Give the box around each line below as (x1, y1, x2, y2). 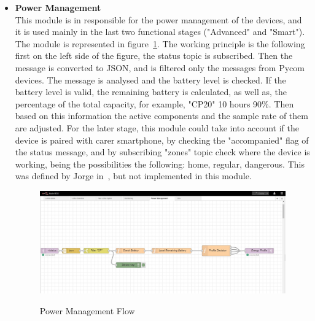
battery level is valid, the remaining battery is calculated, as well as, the (15, 85, 287, 98)
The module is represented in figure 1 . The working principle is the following (15, 37, 305, 50)
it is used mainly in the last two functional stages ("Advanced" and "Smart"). (15, 25, 305, 38)
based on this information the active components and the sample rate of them (15, 109, 308, 122)
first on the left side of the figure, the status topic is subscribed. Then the (15, 49, 293, 62)
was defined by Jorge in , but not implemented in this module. (15, 169, 252, 182)
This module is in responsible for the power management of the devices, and (15, 13, 302, 26)
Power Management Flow (39, 304, 135, 317)
